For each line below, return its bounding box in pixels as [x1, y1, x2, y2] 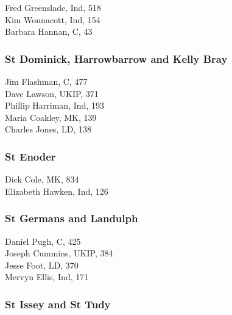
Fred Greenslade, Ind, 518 [5, 1, 101, 13]
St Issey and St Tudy [5, 296, 111, 311]
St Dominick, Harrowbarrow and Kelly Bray [5, 51, 228, 66]
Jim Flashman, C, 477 [5, 75, 88, 87]
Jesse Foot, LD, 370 [5, 258, 79, 271]
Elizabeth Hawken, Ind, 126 [5, 184, 108, 197]
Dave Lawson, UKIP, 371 [5, 87, 99, 100]
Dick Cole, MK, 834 [5, 173, 79, 186]
